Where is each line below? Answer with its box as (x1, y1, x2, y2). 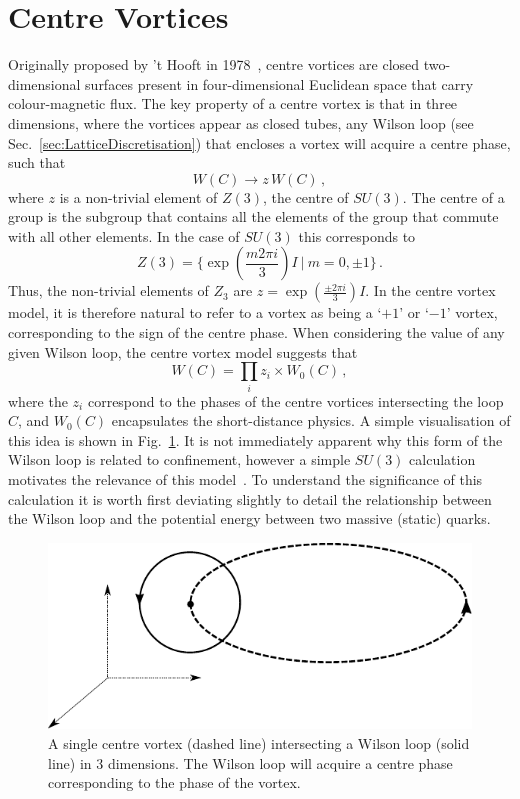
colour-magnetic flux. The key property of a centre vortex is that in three (8, 93, 458, 114)
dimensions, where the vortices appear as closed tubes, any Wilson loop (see (8, 112, 474, 133)
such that (8, 152, 66, 173)
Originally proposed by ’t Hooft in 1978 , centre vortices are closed (8, 54, 420, 75)
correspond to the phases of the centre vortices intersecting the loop (87, 390, 504, 411)
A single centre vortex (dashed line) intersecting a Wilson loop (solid (48, 732, 470, 753)
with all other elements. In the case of (8, 225, 240, 246)
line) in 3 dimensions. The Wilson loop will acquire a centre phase (48, 752, 453, 773)
